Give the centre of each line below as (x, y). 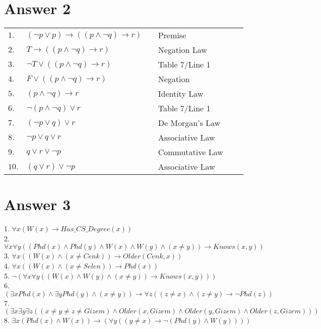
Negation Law (182, 50)
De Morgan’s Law (189, 123)
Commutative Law (190, 152)
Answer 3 (38, 204)
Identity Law (181, 94)
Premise (172, 35)
